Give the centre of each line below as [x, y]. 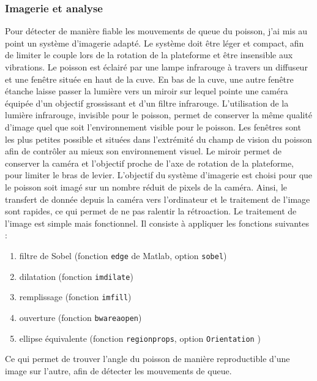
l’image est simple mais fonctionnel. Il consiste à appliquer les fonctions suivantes [157, 223]
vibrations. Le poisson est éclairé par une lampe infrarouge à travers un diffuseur [156, 67]
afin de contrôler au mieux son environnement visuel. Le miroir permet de [144, 151]
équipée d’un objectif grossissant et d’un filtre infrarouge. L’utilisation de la [147, 103]
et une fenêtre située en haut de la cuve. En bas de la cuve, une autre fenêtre [149, 79]
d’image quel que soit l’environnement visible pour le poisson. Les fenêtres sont [153, 126]
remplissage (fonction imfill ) [75, 297]
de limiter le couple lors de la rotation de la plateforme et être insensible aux [149, 55]
